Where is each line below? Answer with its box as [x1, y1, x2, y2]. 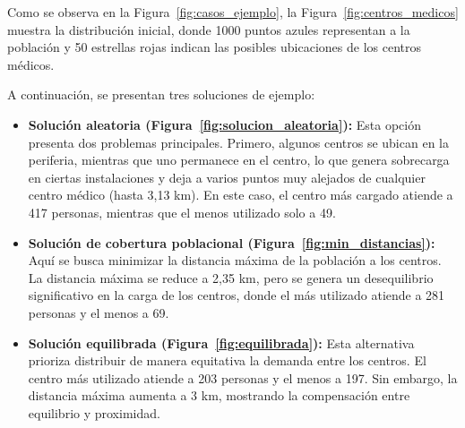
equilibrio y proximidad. [28, 403, 160, 422]
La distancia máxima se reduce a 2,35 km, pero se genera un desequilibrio [28, 268, 434, 287]
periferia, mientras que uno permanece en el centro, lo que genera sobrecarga [28, 150, 450, 169]
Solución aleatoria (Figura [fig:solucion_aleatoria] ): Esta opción [28, 115, 422, 133]
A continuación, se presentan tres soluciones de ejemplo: [7, 85, 315, 104]
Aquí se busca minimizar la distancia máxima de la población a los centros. [28, 251, 442, 270]
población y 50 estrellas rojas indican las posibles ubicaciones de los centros [7, 38, 422, 56]
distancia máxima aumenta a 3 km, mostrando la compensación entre [28, 386, 410, 405]
